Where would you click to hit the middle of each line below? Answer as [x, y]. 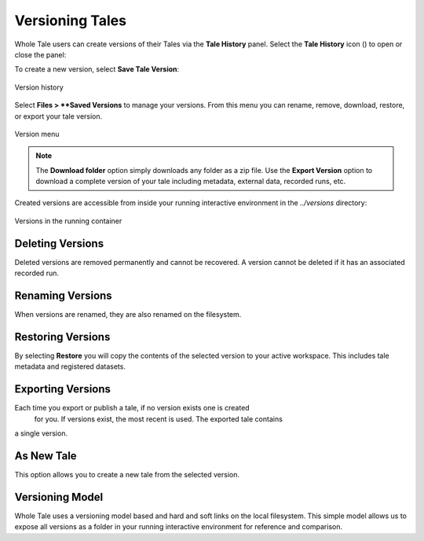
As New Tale [46, 456]
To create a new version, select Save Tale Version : [97, 69]
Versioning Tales [71, 20]
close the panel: [40, 54]
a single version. [41, 433]
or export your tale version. [58, 116]
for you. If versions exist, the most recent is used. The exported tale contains [158, 419]
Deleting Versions [59, 243]
